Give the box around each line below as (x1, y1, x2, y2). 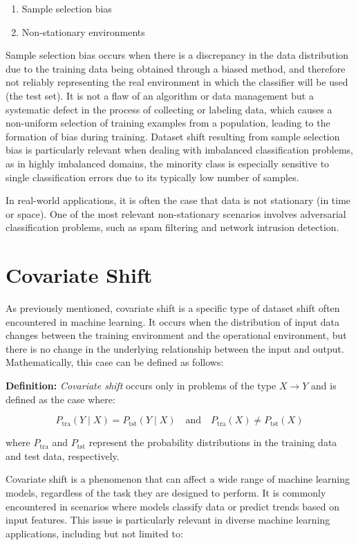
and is (311, 378, 337, 392)
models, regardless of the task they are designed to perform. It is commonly (6, 485, 326, 499)
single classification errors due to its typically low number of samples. (6, 169, 299, 184)
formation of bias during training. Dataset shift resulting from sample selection (6, 129, 340, 143)
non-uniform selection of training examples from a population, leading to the (6, 116, 330, 130)
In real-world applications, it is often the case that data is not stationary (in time (6, 193, 351, 207)
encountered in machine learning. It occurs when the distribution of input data (6, 314, 339, 329)
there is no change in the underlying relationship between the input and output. (6, 341, 344, 355)
